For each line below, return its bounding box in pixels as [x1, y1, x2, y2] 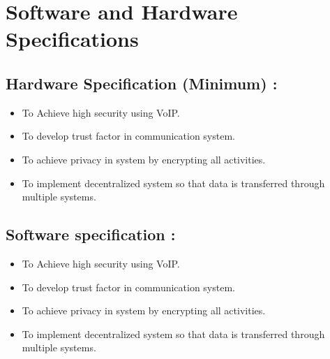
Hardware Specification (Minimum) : [6, 72, 278, 94]
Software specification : [6, 224, 176, 245]
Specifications [6, 24, 139, 53]
